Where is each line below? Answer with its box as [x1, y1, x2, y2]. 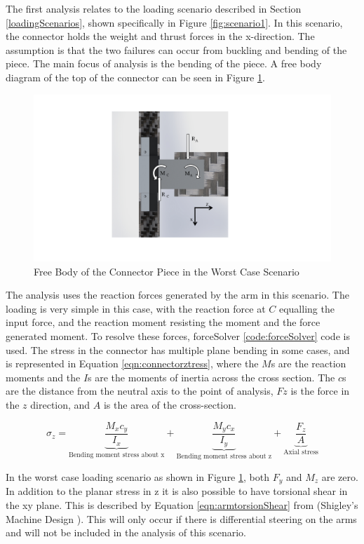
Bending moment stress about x [69, 451, 165, 459]
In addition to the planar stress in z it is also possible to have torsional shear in [6, 484, 348, 498]
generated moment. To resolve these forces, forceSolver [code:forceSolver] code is [6, 329, 350, 344]
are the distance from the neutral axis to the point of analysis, [6, 383, 274, 398]
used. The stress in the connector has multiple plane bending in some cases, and [6, 342, 350, 357]
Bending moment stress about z [176, 453, 272, 461]
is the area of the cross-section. [103, 397, 236, 412]
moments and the [6, 369, 81, 384]
